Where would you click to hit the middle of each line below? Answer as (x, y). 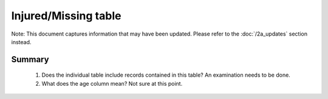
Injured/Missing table (66, 16)
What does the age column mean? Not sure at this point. (112, 83)
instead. (21, 42)
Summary (30, 59)
